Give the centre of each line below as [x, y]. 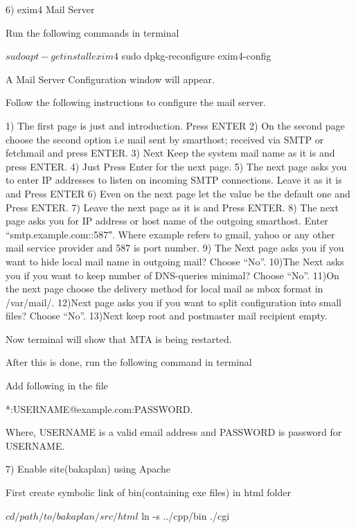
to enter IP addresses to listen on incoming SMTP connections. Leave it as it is [174, 180]
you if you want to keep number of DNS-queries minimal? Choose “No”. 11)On [172, 275]
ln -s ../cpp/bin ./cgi [186, 515]
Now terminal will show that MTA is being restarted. [119, 338]
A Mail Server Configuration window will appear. [110, 79]
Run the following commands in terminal [92, 32]
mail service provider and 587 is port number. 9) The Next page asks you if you [175, 248]
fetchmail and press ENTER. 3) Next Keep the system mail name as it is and [170, 153]
